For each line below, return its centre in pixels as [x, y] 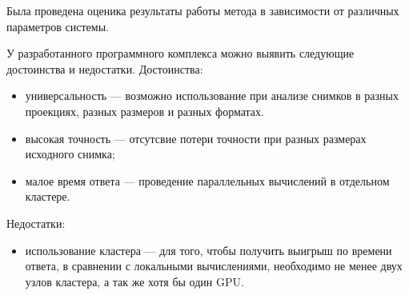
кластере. [48, 196]
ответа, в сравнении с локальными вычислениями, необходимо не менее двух [214, 266]
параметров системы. [58, 26]
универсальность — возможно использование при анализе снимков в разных [212, 96]
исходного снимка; [70, 154]
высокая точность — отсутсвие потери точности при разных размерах [196, 138]
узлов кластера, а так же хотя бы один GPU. [134, 281]
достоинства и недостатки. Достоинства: [105, 68]
